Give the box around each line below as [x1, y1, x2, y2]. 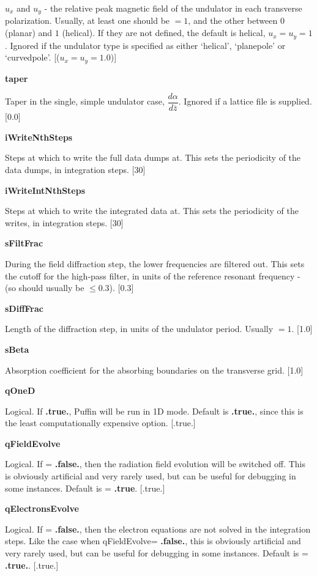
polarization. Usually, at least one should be [5, 14, 170, 27]
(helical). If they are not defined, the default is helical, [62, 26, 266, 39]
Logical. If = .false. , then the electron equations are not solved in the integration [5, 522, 311, 535]
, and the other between [188, 14, 278, 27]
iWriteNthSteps [5, 130, 73, 143]
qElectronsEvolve [5, 502, 79, 515]
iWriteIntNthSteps [5, 183, 86, 196]
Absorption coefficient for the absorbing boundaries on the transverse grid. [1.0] [5, 363, 304, 376]
